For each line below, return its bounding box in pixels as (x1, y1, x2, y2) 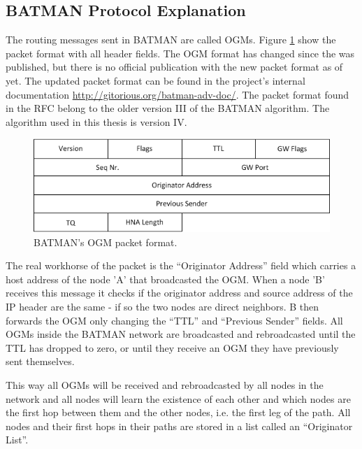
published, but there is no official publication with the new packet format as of (6, 59, 343, 74)
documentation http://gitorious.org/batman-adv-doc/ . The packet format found (6, 87, 349, 101)
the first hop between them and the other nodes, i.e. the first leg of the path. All (6, 405, 351, 420)
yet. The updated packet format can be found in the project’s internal (6, 73, 305, 87)
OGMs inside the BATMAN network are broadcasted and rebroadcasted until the (6, 327, 356, 341)
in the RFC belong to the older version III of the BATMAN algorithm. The (6, 101, 330, 115)
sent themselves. (6, 354, 75, 369)
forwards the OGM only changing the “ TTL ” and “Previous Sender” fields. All (6, 313, 343, 327)
